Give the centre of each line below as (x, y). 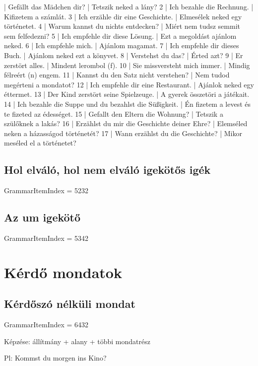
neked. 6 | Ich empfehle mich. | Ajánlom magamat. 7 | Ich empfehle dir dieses (122, 45)
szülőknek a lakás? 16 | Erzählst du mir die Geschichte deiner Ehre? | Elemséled (126, 123)
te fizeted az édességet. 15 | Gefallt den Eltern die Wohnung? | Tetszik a (114, 113)
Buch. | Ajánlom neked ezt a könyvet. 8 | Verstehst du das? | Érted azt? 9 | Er (124, 55)
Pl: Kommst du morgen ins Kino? (55, 358)
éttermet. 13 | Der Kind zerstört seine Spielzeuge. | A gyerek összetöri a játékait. (127, 94)
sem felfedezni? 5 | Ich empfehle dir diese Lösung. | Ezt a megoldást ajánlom (120, 36)
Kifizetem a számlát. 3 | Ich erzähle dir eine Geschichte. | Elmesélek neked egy (123, 16)
